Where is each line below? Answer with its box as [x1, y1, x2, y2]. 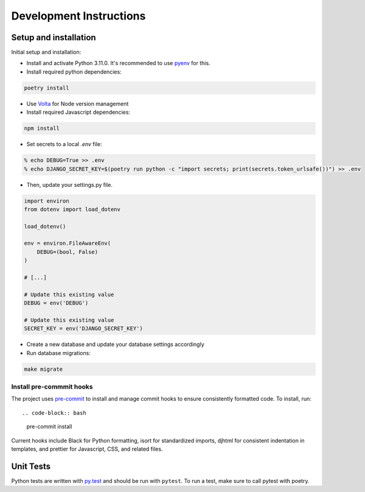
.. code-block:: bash [22, 409, 86, 416]
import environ [24, 197, 69, 204]
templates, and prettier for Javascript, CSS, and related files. [11, 445, 163, 453]
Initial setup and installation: [11, 49, 82, 56]
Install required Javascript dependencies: [26, 108, 131, 116]
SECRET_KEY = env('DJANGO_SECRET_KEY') [24, 325, 143, 332]
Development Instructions [11, 9, 146, 23]
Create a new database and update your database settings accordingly [26, 341, 205, 348]
